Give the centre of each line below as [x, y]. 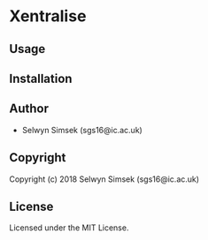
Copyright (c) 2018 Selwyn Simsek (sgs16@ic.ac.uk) [104, 179]
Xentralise [48, 16]
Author [29, 109]
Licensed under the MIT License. [69, 228]
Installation [41, 78]
